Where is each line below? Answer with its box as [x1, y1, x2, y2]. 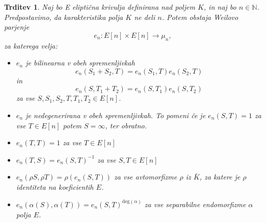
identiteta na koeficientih [16, 181, 94, 192]
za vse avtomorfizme [114, 171, 177, 182]
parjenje [4, 21, 29, 32]
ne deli [134, 11, 155, 22]
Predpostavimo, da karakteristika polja [4, 11, 123, 22]
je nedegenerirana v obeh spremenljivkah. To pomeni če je [26, 109, 206, 120]
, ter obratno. [105, 120, 147, 130]
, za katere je [199, 171, 240, 182]
